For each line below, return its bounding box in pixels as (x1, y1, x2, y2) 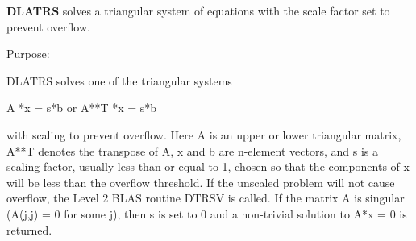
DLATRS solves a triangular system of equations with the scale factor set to (6, 2, 390, 19)
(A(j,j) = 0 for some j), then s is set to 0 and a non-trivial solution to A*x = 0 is (6, 205, 407, 222)
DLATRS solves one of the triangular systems (6, 72, 232, 89)
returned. (6, 221, 52, 238)
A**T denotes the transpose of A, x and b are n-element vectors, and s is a (6, 142, 378, 159)
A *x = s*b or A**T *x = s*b (6, 99, 157, 116)
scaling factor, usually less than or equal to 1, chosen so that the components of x (6, 158, 410, 175)
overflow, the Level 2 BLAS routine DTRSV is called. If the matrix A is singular (6, 189, 405, 206)
